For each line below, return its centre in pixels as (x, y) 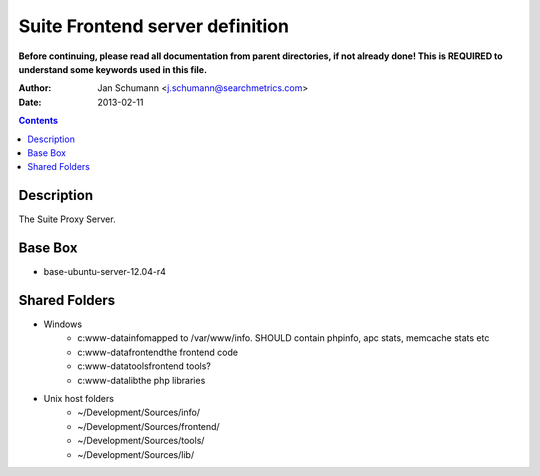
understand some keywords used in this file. (113, 69)
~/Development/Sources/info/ (138, 412)
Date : (30, 102)
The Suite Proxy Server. (67, 219)
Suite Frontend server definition (154, 26)
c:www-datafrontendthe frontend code (158, 352)
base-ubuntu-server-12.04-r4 (105, 272)
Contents (38, 121)
